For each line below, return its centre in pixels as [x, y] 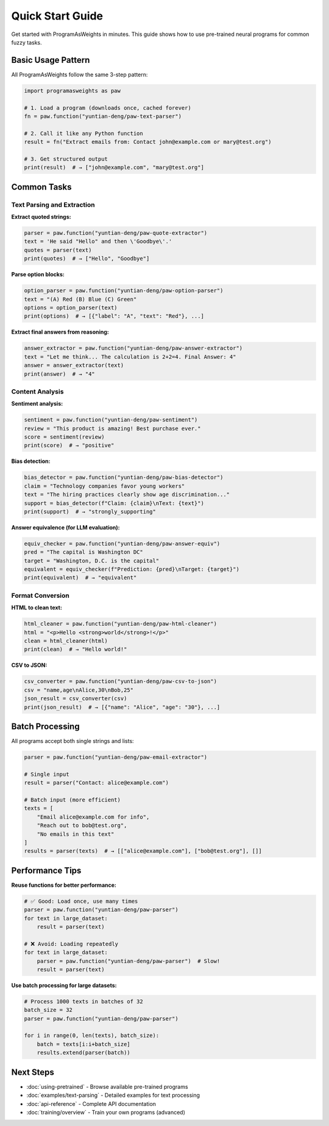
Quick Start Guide [57, 16]
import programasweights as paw [73, 91]
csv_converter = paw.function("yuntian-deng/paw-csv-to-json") [121, 681]
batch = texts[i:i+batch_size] [83, 1044]
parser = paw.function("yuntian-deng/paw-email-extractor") [116, 757]
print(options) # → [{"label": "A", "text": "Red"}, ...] [114, 316]
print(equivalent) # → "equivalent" [80, 578]
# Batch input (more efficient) [73, 800]
